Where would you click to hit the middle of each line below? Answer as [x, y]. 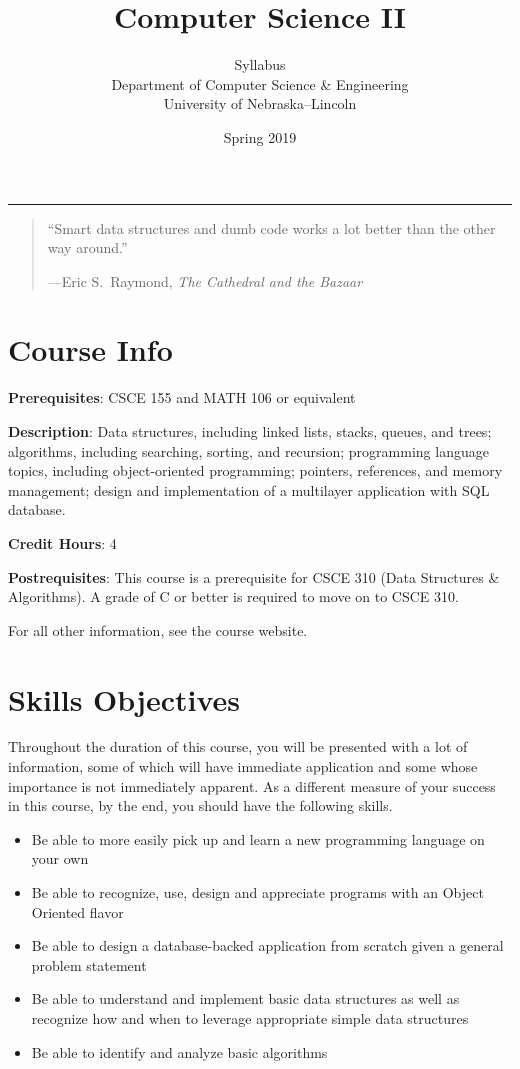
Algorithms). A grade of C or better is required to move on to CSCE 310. [233, 596]
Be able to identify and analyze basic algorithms [179, 1051]
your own [60, 858]
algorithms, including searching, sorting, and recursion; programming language [248, 450]
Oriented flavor [77, 911]
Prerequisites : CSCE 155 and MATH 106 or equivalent [182, 397]
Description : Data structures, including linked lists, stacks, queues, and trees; [250, 431]
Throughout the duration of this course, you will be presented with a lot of [238, 746]
